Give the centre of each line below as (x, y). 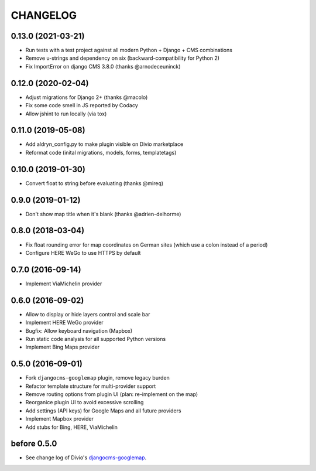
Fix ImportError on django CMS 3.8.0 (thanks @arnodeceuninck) (103, 66)
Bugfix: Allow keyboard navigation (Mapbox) (79, 330)
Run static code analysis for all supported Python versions (96, 339)
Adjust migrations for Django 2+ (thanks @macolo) (87, 97)
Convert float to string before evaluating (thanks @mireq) (95, 183)
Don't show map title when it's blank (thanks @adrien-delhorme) (103, 214)
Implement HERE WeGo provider (64, 323)
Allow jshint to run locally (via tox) (66, 114)
